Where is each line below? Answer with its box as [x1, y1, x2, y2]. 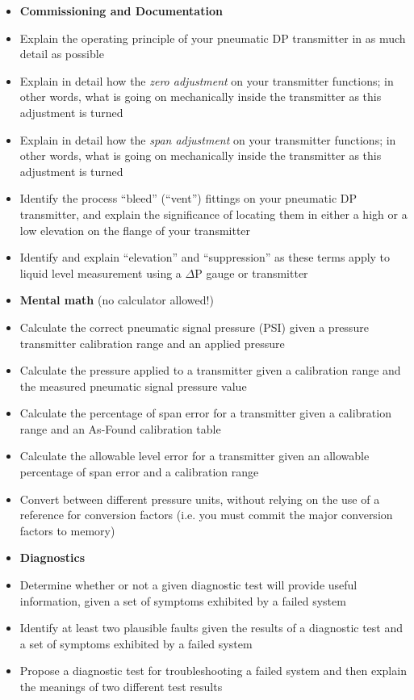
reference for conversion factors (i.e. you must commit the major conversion [19, 506, 393, 523]
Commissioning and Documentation [19, 2, 223, 19]
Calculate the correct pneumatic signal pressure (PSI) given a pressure [19, 318, 369, 335]
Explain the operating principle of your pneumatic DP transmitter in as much [19, 29, 406, 46]
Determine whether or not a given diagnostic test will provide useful [19, 576, 358, 593]
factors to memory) [19, 522, 115, 539]
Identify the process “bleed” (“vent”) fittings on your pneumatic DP [19, 190, 357, 207]
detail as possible [19, 45, 104, 62]
